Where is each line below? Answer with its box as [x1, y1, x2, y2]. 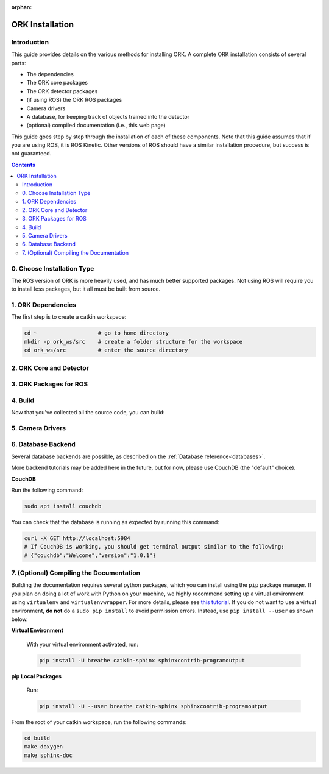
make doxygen [24, 744, 63, 750]
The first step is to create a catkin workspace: [11, 313, 127, 321]
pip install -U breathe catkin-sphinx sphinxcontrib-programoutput [39, 657, 246, 664]
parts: [11, 59, 26, 66]
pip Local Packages [11, 672, 62, 680]
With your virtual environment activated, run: [26, 641, 139, 648]
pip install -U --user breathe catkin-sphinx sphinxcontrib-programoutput [39, 703, 268, 710]
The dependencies [26, 70, 74, 77]
